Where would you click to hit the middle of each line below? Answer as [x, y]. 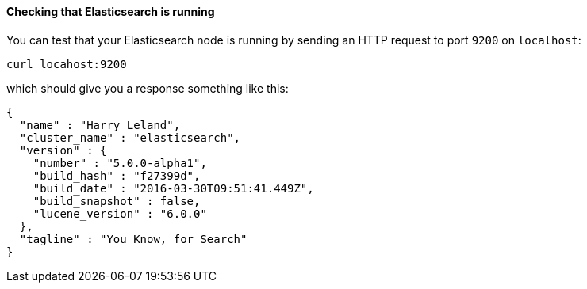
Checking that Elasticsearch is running [111, 11]
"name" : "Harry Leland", [100, 125]
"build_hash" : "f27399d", [117, 175]
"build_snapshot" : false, [117, 201]
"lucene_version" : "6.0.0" [120, 213]
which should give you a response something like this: [148, 88]
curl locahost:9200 [67, 64]
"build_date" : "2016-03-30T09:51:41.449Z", [173, 188]
